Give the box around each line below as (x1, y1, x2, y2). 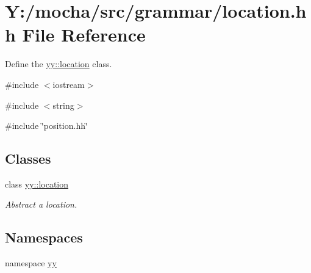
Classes (5, 149, 51, 168)
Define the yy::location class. (5, 57, 112, 70)
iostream (52, 78, 85, 90)
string (52, 98, 74, 111)
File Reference (22, 22, 146, 47)
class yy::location (5, 177, 69, 190)
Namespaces (5, 228, 83, 247)
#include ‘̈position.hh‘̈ (5, 119, 88, 132)
